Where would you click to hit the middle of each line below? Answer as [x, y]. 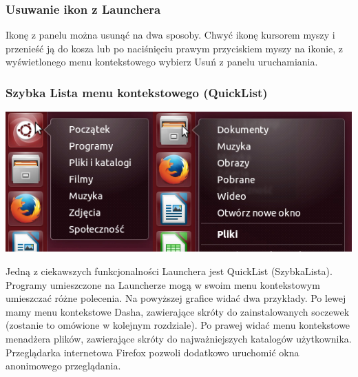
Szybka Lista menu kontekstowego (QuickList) [137, 92]
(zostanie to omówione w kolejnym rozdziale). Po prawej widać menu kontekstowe [178, 325]
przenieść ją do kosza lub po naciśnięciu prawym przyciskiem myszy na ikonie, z [175, 48]
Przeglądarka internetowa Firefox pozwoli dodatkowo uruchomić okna [152, 352]
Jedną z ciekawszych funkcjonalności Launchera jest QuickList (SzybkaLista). [169, 271]
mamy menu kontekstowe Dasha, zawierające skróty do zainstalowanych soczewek [178, 311]
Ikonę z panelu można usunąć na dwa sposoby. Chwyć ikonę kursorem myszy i [170, 35]
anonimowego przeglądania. [63, 366]
